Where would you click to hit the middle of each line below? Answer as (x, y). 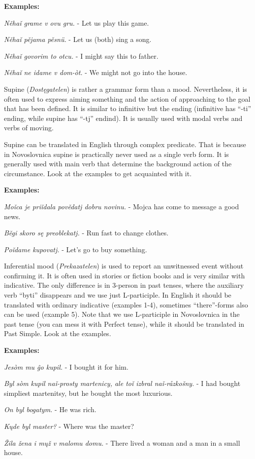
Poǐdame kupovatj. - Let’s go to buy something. (76, 249)
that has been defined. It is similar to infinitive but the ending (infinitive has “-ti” (128, 108)
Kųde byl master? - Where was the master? (69, 426)
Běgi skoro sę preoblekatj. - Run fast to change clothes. (86, 233)
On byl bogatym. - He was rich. (50, 409)
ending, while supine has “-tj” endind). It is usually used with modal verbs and (123, 118)
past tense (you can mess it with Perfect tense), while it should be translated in (124, 324)
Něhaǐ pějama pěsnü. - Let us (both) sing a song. (78, 39)
